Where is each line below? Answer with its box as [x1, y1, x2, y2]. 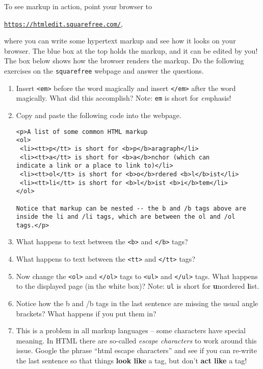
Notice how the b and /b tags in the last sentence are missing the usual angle [16, 298, 258, 309]
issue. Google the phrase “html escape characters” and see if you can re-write [16, 345, 257, 356]
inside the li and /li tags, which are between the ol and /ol [16, 213, 235, 221]
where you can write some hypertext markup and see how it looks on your [4, 35, 236, 46]
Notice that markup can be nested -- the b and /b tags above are [16, 204, 246, 212]
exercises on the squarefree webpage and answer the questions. [4, 65, 204, 76]
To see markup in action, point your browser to [4, 1, 152, 11]
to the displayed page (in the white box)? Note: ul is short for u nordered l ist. [16, 281, 259, 291]
